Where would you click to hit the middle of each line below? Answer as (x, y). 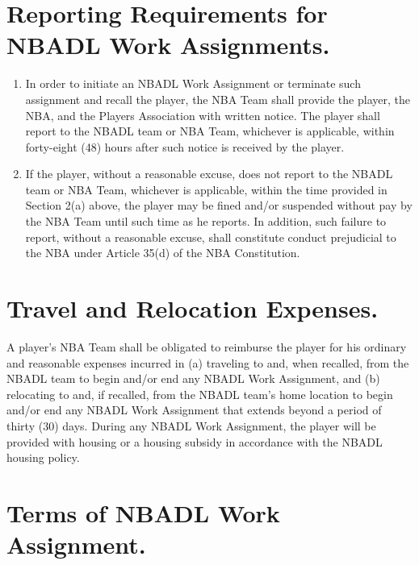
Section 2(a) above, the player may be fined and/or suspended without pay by (219, 205)
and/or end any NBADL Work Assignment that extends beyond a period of (194, 410)
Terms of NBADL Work (143, 512)
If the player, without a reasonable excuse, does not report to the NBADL (209, 174)
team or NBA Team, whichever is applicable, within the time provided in (206, 189)
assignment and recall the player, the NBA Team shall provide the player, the (218, 99)
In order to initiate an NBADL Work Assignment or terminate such (193, 83)
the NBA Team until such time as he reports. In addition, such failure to (206, 221)
